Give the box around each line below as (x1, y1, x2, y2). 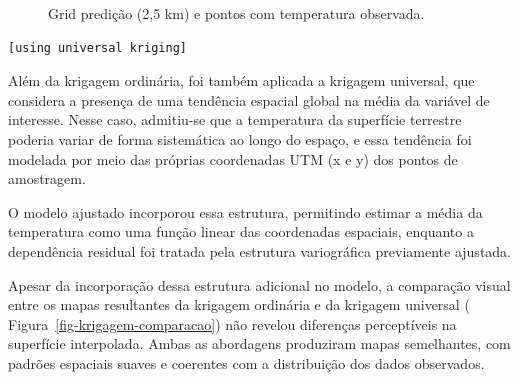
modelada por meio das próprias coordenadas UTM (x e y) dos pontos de (8, 148, 458, 169)
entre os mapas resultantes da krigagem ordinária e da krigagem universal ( (8, 294, 470, 315)
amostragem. (8, 168, 86, 189)
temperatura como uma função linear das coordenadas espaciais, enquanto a (8, 221, 474, 242)
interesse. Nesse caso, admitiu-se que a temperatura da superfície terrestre (8, 109, 462, 130)
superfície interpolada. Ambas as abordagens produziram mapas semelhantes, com (8, 333, 511, 354)
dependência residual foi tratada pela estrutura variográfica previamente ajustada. (8, 240, 512, 261)
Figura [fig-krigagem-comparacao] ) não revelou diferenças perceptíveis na (8, 313, 457, 334)
